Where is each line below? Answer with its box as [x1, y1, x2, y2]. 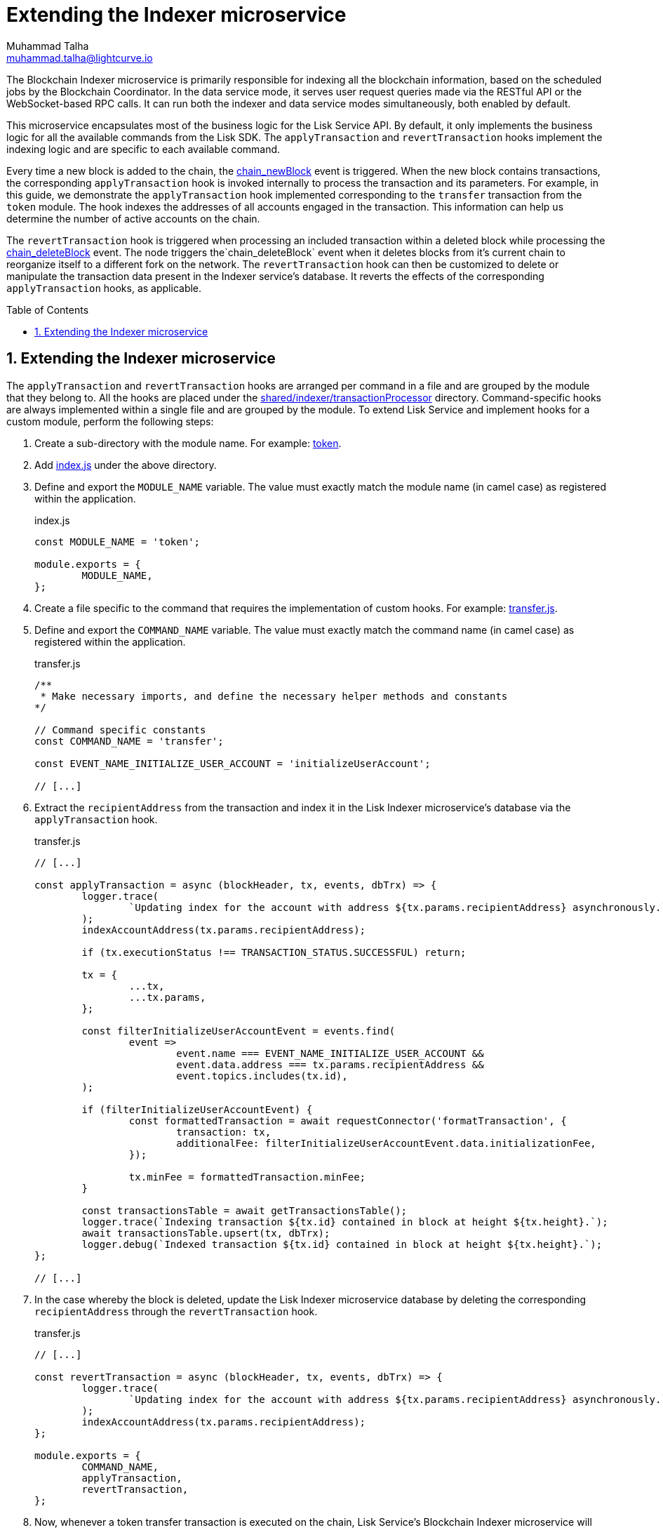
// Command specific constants [34, 724, 206, 736]
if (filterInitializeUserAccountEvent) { [81, 1103, 313, 1115]
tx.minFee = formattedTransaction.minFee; [128, 1171, 366, 1183]
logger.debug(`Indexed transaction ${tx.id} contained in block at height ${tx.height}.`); [81, 1238, 603, 1250]
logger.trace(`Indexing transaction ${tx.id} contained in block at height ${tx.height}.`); [81, 1216, 608, 1228]
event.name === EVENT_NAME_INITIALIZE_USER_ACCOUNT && [176, 1047, 484, 1059]
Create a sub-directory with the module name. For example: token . [34, 437, 342, 449]
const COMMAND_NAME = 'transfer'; [34, 735, 224, 747]
